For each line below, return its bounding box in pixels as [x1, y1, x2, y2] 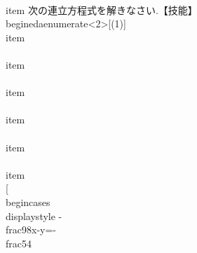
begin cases [6, 194, 50, 209]
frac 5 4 [6, 235, 32, 250]
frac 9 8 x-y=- [6, 222, 56, 237]
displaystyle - [6, 208, 62, 223]
